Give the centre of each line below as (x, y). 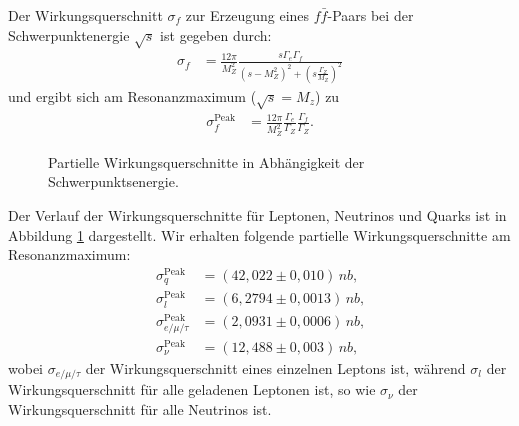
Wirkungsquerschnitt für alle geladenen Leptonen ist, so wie (192, 389)
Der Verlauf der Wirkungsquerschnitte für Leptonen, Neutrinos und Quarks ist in (257, 214)
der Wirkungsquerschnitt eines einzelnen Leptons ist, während (275, 367)
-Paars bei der (370, 15)
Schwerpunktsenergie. (113, 181)
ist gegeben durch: (216, 34)
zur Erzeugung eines (247, 15)
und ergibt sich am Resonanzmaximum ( (132, 95)
